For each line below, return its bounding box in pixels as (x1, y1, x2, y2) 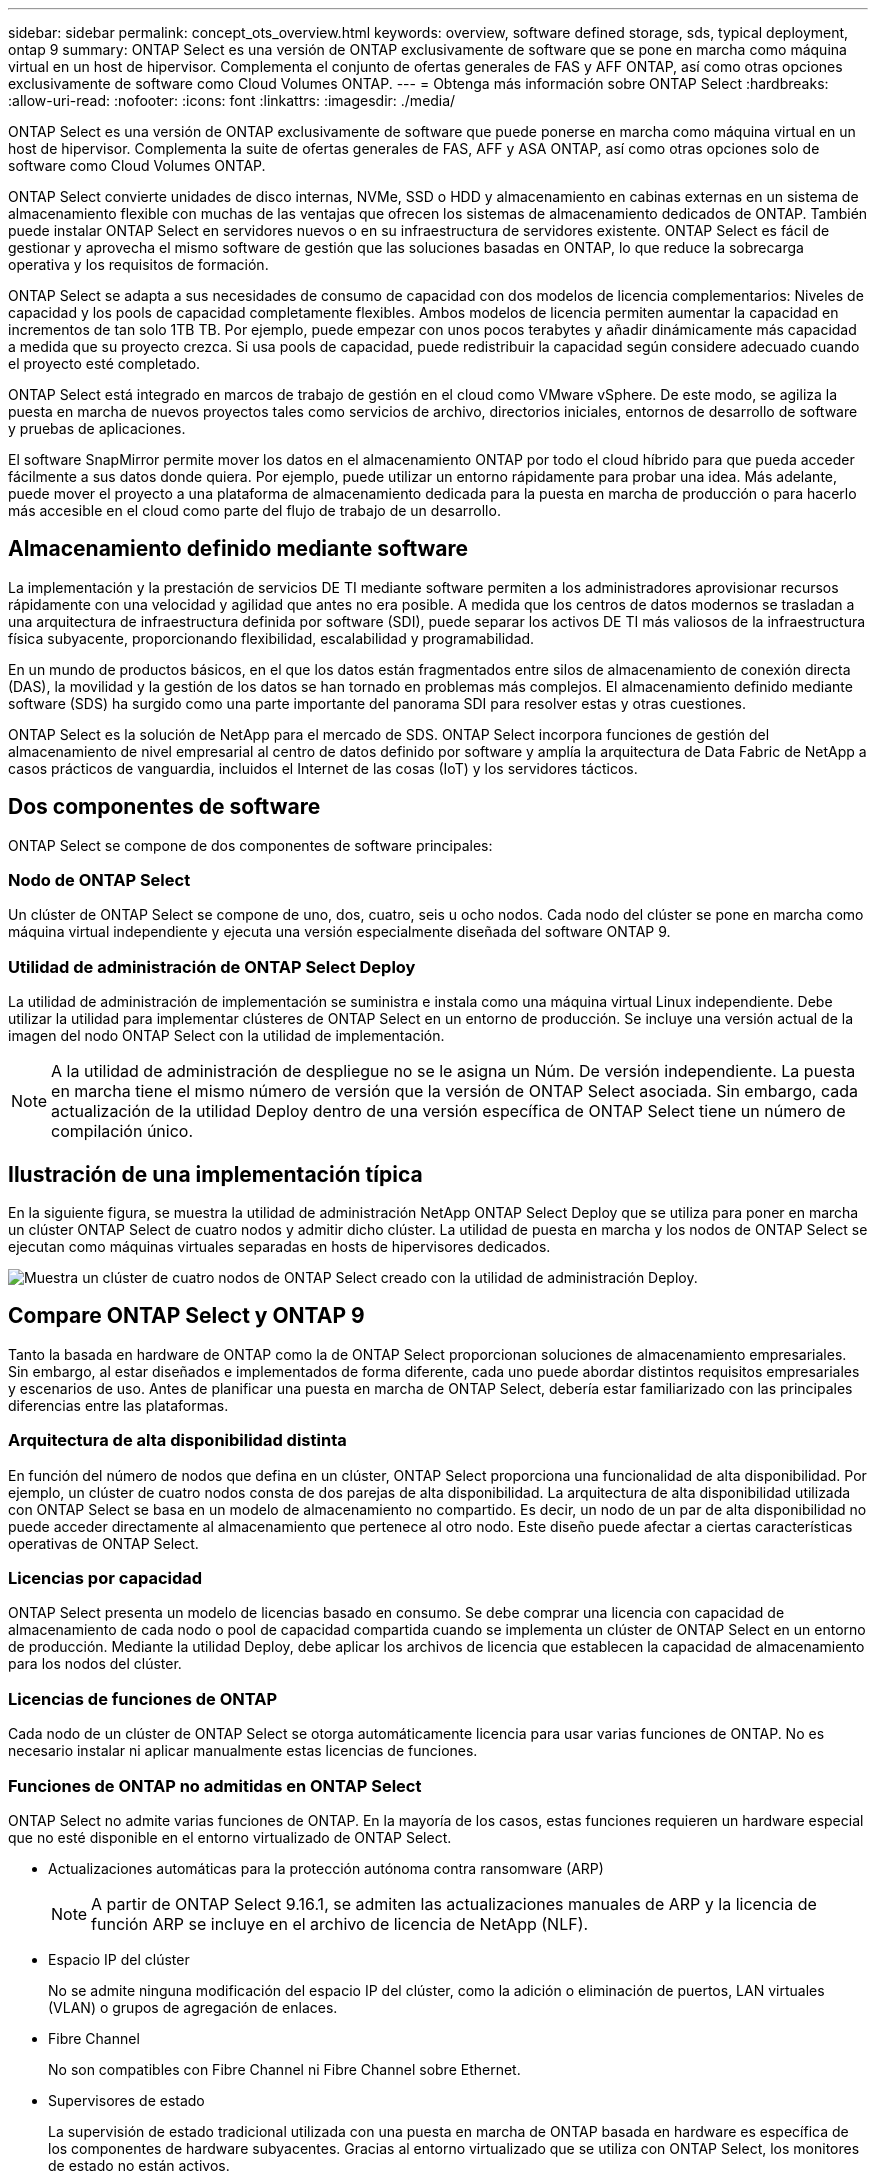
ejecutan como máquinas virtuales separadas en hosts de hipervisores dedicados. (8, 1238, 551, 1256)
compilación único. (51, 1121, 194, 1142)
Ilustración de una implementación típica (8, 1161, 423, 1187)
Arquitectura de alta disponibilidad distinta (8, 1430, 347, 1451)
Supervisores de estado (48, 2091, 205, 2109)
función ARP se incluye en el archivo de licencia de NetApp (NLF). (91, 1913, 589, 1934)
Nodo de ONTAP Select (8, 870, 191, 891)
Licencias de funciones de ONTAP (8, 1688, 277, 1709)
